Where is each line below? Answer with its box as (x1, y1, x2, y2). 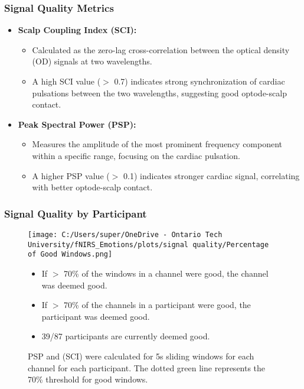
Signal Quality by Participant (4, 206, 147, 221)
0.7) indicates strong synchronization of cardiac (114, 75, 285, 87)
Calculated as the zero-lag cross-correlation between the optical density (32, 43, 290, 56)
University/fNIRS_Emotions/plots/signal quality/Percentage (28, 240, 269, 249)
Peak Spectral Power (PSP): (18, 118, 136, 130)
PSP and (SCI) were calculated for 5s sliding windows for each (28, 349, 254, 362)
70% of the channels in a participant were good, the (64, 299, 251, 311)
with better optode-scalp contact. (32, 181, 153, 193)
